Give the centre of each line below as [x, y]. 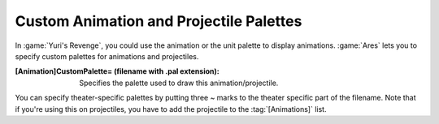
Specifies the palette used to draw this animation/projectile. [179, 83]
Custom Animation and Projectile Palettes [159, 21]
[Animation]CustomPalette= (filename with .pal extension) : [117, 71]
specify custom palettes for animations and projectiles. [107, 56]
